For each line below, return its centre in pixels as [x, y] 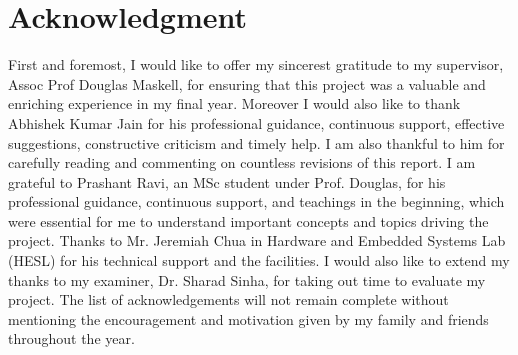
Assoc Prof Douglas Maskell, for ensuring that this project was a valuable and [247, 83]
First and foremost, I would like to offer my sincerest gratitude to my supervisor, [256, 64]
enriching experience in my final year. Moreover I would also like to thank [234, 103]
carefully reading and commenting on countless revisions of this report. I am [242, 162]
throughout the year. [71, 338]
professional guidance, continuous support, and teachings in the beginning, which [256, 201]
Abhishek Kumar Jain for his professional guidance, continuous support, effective [256, 122]
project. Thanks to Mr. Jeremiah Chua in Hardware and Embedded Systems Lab [257, 240]
